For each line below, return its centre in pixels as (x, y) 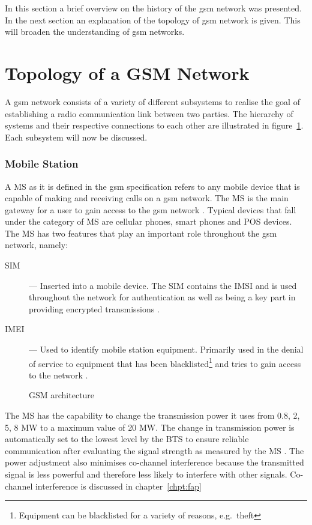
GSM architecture (62, 395)
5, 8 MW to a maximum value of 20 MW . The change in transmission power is (150, 427)
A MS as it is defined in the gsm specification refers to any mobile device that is (152, 186)
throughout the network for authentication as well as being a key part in (162, 297)
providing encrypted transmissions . (94, 308)
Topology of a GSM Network (127, 72)
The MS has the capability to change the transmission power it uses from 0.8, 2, (152, 415)
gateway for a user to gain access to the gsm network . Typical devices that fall (151, 209)
